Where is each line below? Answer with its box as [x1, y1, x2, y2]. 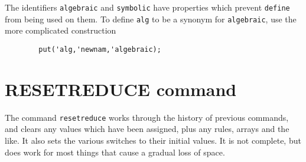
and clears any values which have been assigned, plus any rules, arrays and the [5, 123, 289, 135]
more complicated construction [5, 24, 116, 37]
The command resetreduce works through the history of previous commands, [5, 111, 289, 123]
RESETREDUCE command [5, 77, 237, 101]
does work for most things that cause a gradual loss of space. [5, 146, 225, 158]
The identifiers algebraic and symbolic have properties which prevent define [5, 1, 290, 13]
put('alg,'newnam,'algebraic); [38, 45, 161, 54]
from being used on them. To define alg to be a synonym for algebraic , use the [5, 12, 297, 25]
